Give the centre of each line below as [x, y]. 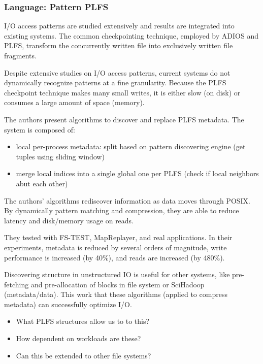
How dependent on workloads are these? [78, 338]
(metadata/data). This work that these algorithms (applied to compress [116, 294]
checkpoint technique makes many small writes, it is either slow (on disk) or [122, 92]
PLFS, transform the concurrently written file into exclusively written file [119, 45]
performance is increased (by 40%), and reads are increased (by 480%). [114, 257]
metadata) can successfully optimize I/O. [68, 304]
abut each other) [42, 183]
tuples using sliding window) [60, 156]
